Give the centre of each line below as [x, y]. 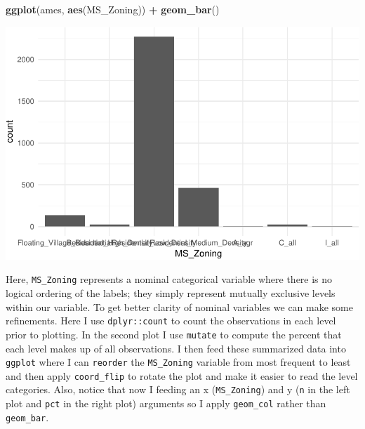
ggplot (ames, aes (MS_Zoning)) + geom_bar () [113, 9]
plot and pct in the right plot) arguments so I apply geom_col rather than [166, 403]
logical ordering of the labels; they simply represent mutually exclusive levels [171, 293]
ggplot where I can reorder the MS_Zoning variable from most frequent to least [178, 362]
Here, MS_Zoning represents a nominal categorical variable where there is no [169, 279]
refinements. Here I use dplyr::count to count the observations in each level [171, 321]
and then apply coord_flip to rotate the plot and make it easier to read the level [182, 375]
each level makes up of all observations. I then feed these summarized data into [176, 348]
